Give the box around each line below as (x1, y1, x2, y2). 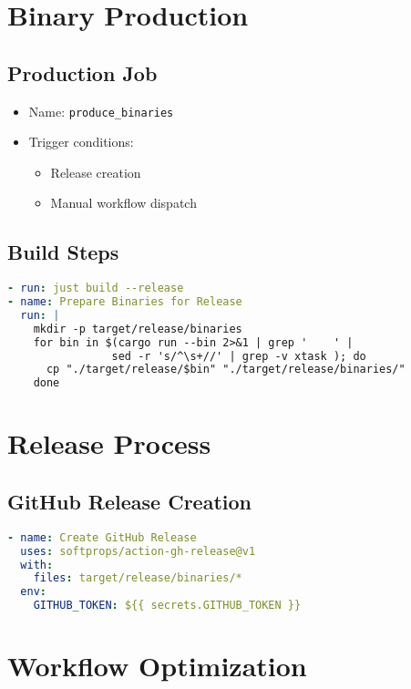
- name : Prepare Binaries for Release (7, 295, 242, 309)
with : (20, 558, 54, 571)
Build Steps (7, 238, 119, 266)
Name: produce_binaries (28, 101, 174, 120)
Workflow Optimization (7, 647, 307, 684)
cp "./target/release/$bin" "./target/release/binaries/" (46, 363, 406, 376)
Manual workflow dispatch (50, 193, 197, 212)
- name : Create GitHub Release (7, 530, 197, 544)
